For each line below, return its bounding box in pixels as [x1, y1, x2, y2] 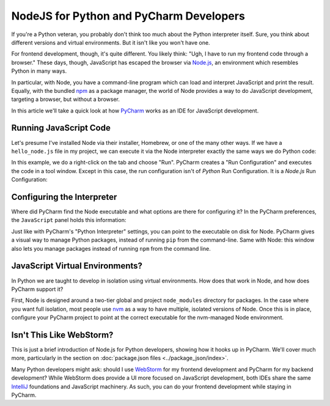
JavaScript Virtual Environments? [11, 260, 143, 271]
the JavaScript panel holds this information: [11, 216, 127, 224]
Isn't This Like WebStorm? [11, 330, 114, 340]
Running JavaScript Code [11, 123, 111, 133]
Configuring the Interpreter [11, 191, 117, 202]
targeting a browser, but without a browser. [11, 95, 120, 103]
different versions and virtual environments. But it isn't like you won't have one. [11, 39, 210, 46]
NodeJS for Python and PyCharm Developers [11, 9, 246, 23]
